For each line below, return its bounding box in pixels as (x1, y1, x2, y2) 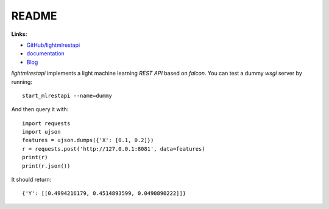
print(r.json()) (22, 162, 71, 170)
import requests (22, 120, 71, 127)
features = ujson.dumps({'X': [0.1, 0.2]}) (22, 137, 154, 144)
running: (11, 78, 33, 85)
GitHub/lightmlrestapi (26, 41, 80, 49)
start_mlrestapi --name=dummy (22, 92, 113, 99)
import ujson (22, 128, 61, 135)
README (11, 9, 57, 22)
